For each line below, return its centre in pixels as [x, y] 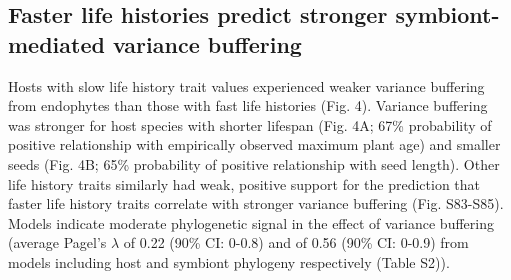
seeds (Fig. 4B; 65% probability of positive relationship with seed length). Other [254, 163]
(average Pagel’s [57, 242]
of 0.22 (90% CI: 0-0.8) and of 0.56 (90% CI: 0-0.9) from [296, 242]
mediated [56, 43]
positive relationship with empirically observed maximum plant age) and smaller [254, 144]
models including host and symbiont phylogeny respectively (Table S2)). [229, 261]
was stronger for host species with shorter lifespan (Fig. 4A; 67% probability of [250, 124]
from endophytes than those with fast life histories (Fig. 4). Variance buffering [248, 105]
